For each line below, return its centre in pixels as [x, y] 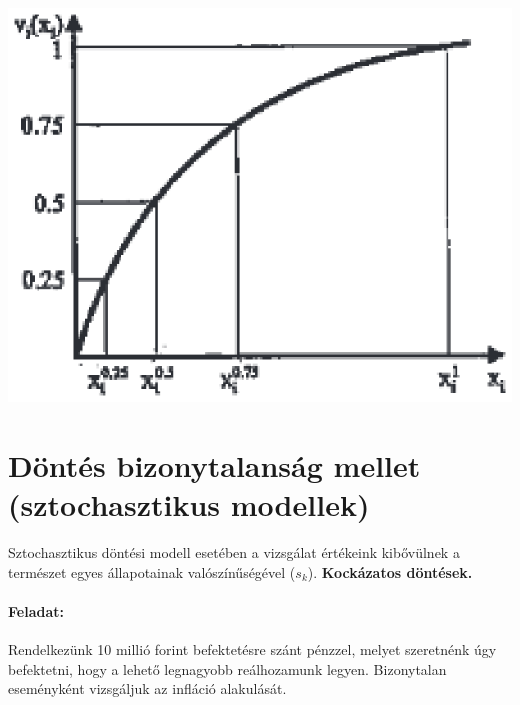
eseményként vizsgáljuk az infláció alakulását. [147, 688]
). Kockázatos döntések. [390, 571]
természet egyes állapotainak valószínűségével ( [152, 571]
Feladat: [36, 611]
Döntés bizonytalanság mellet [214, 465]
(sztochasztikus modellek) [189, 504]
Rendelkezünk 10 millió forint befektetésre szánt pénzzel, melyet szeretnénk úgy [252, 649]
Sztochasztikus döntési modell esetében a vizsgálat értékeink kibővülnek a [234, 552]
